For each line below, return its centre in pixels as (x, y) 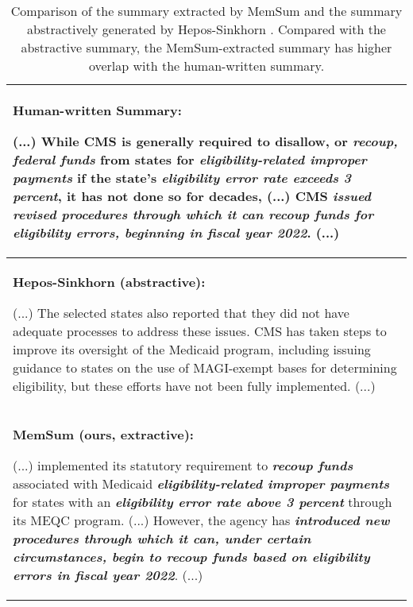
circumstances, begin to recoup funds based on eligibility (191, 557)
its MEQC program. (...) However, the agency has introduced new (201, 520)
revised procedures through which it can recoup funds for (193, 214)
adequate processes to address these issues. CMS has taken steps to (200, 331)
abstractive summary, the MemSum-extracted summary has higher (206, 47)
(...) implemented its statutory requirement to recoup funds (183, 465)
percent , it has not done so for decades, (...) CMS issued (192, 196)
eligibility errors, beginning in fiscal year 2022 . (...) (176, 232)
